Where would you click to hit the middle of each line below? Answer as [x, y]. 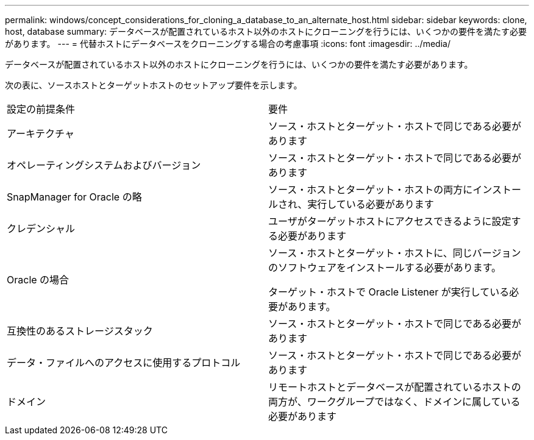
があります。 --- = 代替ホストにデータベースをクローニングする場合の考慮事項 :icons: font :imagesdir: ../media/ [228, 44]
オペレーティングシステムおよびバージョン [104, 165]
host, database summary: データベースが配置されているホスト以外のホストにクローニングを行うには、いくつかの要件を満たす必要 [266, 31]
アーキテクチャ [41, 133]
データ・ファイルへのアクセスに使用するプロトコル [124, 363]
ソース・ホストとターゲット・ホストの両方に [371, 190]
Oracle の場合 [38, 280]
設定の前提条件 [41, 109]
